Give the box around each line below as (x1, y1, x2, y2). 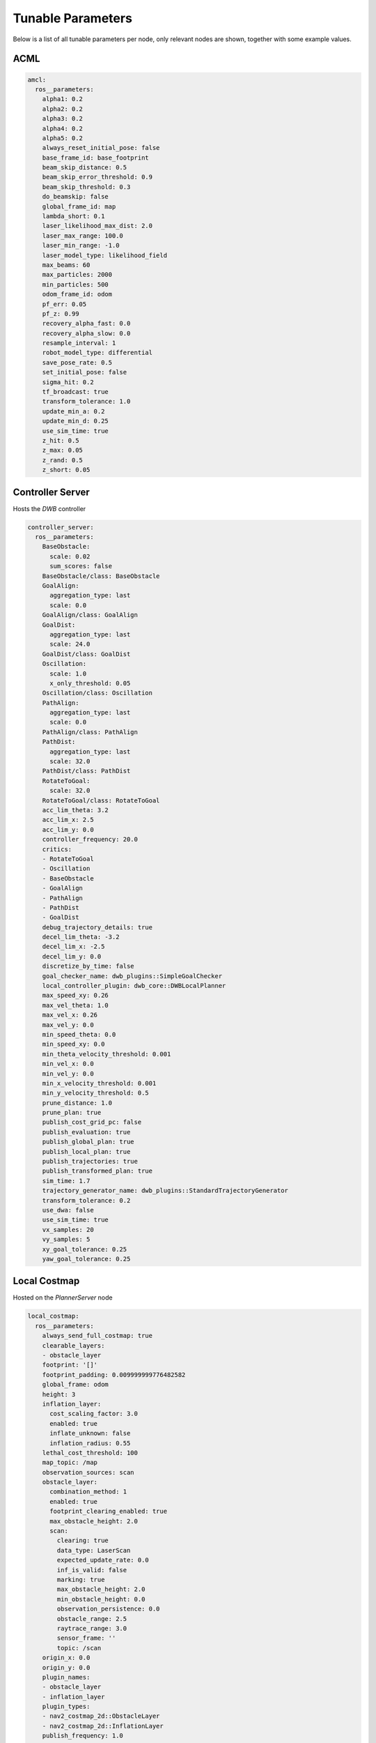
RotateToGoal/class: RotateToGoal (42, 796, 160, 805)
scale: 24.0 (49, 640, 91, 648)
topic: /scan (56, 1644, 102, 1652)
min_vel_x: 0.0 (42, 1060, 94, 1068)
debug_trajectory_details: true (42, 923, 153, 931)
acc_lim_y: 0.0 (42, 825, 94, 833)
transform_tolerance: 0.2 (42, 1196, 131, 1204)
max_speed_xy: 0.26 (42, 991, 109, 1000)
